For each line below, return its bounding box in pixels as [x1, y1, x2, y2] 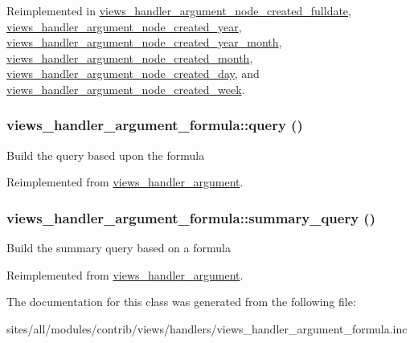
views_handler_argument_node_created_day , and [6, 65, 260, 82]
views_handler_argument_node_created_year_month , [6, 34, 282, 51]
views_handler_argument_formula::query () [6, 115, 303, 135]
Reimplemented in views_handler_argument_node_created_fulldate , [6, 2, 351, 18]
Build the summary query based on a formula [6, 239, 231, 256]
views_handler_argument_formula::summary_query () [6, 207, 375, 227]
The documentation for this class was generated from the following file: [6, 293, 356, 310]
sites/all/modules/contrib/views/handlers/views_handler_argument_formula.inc [6, 320, 408, 337]
